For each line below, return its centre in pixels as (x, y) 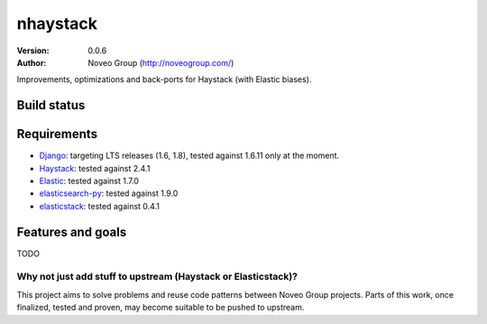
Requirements (57, 134)
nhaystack (57, 23)
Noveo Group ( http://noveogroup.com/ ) (161, 62)
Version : (33, 51)
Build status (51, 105)
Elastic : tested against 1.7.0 (89, 181)
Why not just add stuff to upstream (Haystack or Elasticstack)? (157, 277)
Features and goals (72, 231)
